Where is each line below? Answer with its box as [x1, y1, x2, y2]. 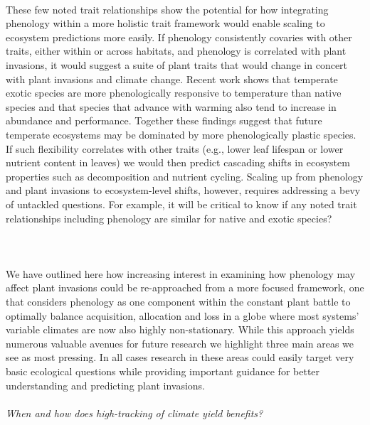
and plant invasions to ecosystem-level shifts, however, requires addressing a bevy [6, 183, 361, 198]
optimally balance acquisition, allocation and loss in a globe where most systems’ [6, 308, 359, 323]
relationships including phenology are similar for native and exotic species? [6, 210, 332, 225]
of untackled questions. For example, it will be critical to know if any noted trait [6, 196, 357, 211]
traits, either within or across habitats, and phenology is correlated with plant [6, 43, 347, 58]
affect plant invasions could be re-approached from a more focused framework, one [6, 280, 364, 295]
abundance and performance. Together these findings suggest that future [6, 113, 322, 128]
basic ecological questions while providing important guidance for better [6, 364, 320, 379]
